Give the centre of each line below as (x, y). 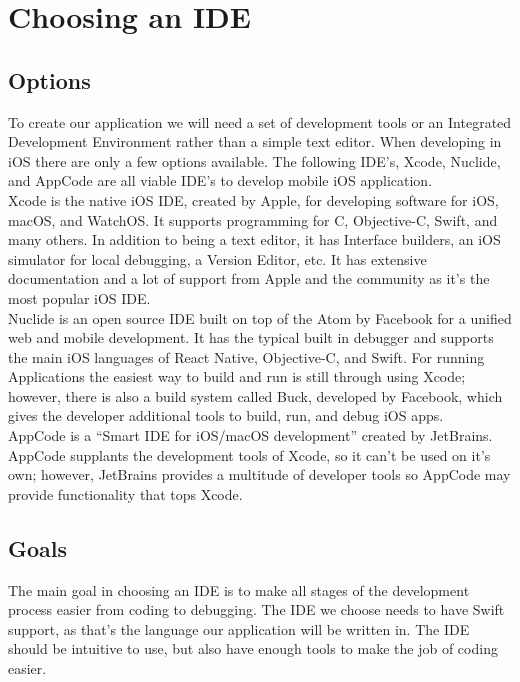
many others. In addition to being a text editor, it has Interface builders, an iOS (254, 239)
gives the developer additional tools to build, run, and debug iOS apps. (226, 415)
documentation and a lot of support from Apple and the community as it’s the (249, 278)
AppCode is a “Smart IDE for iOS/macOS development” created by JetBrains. (250, 435)
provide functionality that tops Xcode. (125, 493)
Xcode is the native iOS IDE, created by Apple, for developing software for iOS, (253, 199)
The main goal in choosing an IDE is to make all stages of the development (239, 589)
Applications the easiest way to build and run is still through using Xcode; (237, 376)
